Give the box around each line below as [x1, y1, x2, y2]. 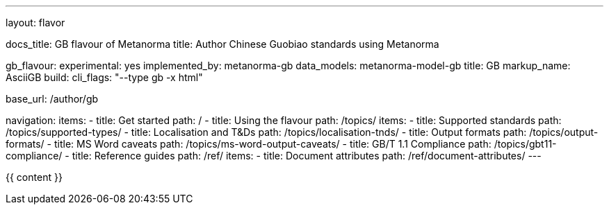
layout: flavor [6, 17, 65, 28]
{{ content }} [6, 171, 63, 183]
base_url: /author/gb [6, 93, 99, 105]
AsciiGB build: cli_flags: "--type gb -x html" [6, 71, 203, 83]
